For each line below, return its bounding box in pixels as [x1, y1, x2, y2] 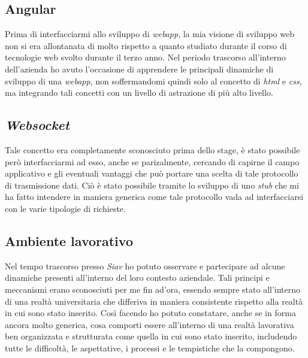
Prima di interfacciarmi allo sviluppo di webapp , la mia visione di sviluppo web [5, 28, 294, 40]
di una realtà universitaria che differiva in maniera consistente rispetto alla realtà [5, 295, 303, 307]
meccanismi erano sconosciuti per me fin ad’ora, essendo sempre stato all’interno [5, 283, 301, 295]
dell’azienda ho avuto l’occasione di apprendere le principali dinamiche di [5, 62, 274, 75]
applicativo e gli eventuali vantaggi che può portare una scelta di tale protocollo [5, 167, 298, 180]
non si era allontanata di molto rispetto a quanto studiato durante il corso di [5, 39, 287, 51]
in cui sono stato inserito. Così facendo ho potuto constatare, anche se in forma [5, 307, 296, 319]
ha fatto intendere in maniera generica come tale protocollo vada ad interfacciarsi [5, 190, 304, 203]
